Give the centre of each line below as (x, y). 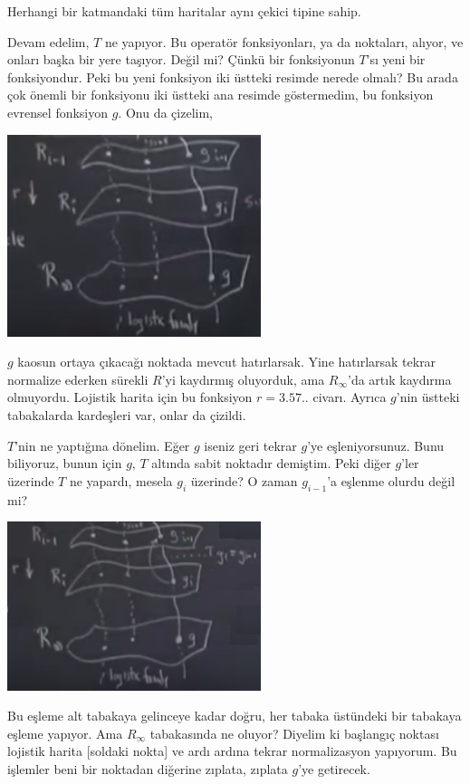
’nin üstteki (428, 397)
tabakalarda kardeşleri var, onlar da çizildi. (127, 415)
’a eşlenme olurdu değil (391, 480)
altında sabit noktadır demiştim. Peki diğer (271, 463)
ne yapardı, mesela (121, 480)
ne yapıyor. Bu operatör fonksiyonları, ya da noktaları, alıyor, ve (284, 41)
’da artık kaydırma (400, 379)
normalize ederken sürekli (78, 379)
